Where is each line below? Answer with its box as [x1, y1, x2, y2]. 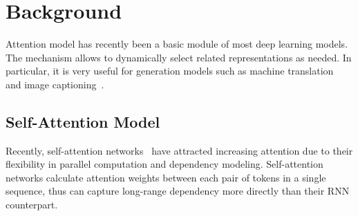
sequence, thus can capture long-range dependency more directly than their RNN [6, 184, 350, 198]
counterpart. [6, 197, 58, 212]
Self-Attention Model [6, 110, 160, 132]
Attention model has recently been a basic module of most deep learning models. [6, 37, 348, 51]
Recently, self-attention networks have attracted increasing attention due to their [6, 143, 353, 157]
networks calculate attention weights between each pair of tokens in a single [6, 170, 326, 184]
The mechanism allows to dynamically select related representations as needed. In [6, 50, 352, 64]
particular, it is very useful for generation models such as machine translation [6, 63, 334, 78]
